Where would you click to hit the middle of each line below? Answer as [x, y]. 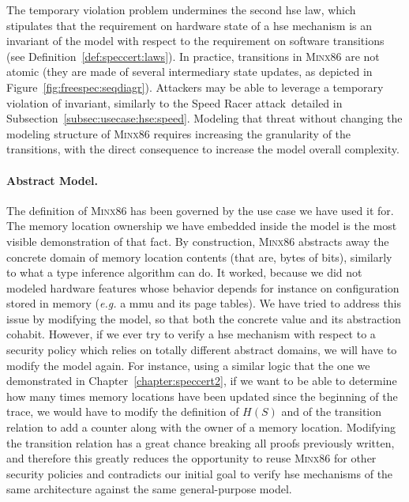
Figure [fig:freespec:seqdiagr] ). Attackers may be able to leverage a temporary [195, 87]
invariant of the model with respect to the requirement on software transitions [195, 41]
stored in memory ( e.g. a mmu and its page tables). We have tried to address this [204, 303]
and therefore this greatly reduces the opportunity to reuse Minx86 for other [191, 458]
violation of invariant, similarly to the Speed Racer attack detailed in [174, 102]
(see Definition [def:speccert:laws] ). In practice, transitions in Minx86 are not [193, 56]
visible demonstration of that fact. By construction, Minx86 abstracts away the [198, 241]
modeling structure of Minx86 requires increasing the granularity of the [179, 133]
